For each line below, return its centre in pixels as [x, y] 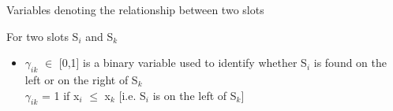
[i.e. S [132, 95]
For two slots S [43, 36]
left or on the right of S [81, 79]
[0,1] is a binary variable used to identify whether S [183, 63]
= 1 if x [61, 95]
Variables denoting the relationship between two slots [135, 9]
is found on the [350, 63]
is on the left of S [195, 95]
